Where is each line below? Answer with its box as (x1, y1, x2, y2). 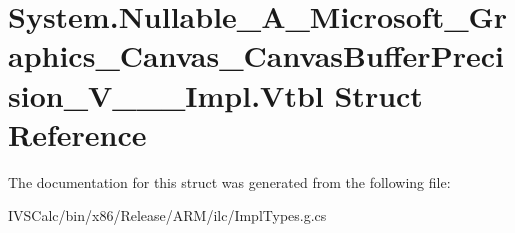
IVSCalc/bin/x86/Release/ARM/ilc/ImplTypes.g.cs (8, 205, 327, 226)
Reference (8, 113, 147, 154)
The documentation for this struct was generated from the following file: (8, 171, 451, 192)
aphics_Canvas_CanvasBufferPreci (8, 35, 504, 76)
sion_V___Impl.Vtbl (8, 74, 324, 115)
